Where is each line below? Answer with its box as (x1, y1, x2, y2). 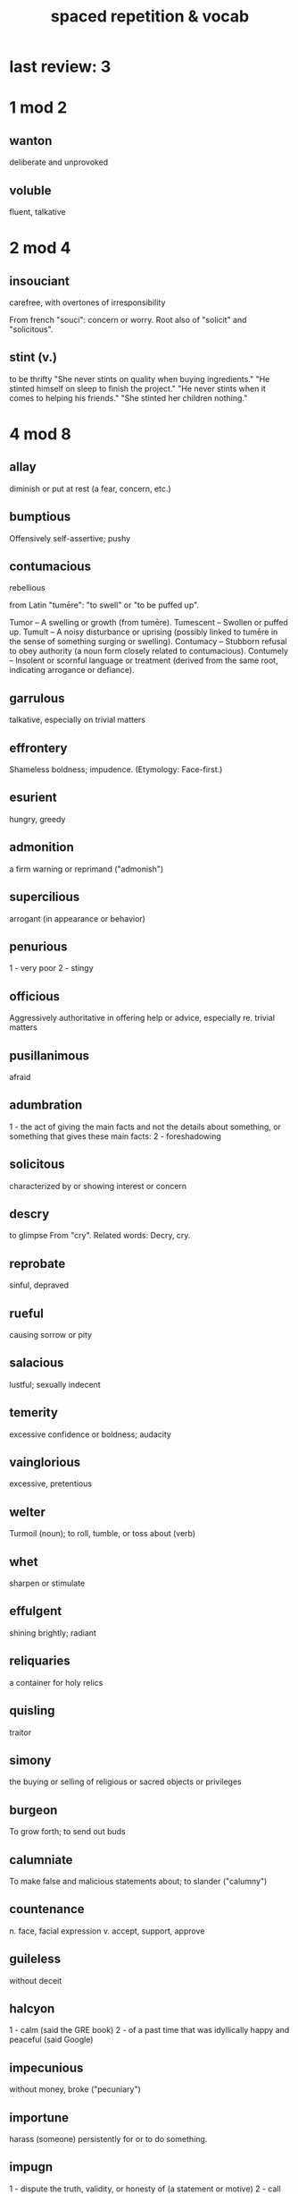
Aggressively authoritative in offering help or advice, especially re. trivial (9, 1013, 275, 1024)
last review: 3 (9, 56, 112, 77)
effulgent (9, 1603, 62, 1619)
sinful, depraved (9, 1280, 70, 1290)
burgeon (9, 1802, 58, 1817)
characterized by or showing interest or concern (9, 1180, 187, 1191)
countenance (9, 1901, 85, 1917)
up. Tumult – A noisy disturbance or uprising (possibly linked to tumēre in (9, 626, 278, 637)
